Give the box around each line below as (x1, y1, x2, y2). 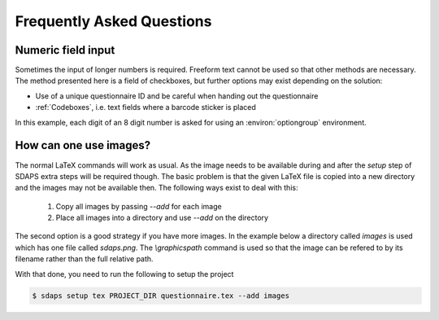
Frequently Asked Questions (15, 12, 212, 30)
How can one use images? (15, 138, 150, 152)
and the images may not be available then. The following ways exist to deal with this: (15, 183, 298, 193)
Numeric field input (15, 43, 115, 57)
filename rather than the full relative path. (15, 254, 154, 264)
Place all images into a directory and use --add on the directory (55, 213, 268, 223)
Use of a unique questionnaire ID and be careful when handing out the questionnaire (35, 90, 319, 101)
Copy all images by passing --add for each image (55, 201, 223, 211)
